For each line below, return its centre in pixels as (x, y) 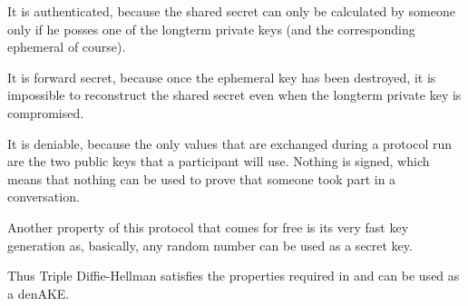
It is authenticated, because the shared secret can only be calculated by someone (231, 11)
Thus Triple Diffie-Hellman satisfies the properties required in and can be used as (234, 276)
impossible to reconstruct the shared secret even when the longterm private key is (234, 95)
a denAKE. (39, 293)
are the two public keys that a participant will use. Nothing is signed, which (219, 161)
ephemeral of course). (67, 47)
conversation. (44, 197)
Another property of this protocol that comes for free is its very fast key (208, 227)
